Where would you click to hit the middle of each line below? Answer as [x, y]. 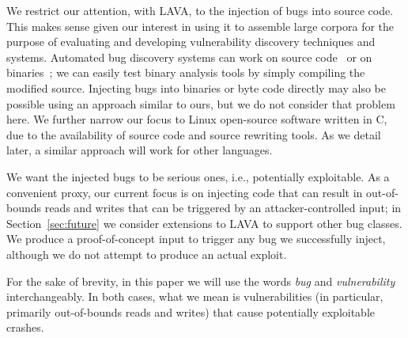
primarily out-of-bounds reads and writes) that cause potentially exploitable [191, 311]
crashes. [25, 327]
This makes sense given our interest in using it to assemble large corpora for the [200, 26]
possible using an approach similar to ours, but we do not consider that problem [201, 103]
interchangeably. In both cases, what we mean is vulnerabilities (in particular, [195, 296]
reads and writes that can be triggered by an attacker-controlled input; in [223, 208]
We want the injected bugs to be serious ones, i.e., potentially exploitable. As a [198, 176]
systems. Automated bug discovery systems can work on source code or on [189, 57]
